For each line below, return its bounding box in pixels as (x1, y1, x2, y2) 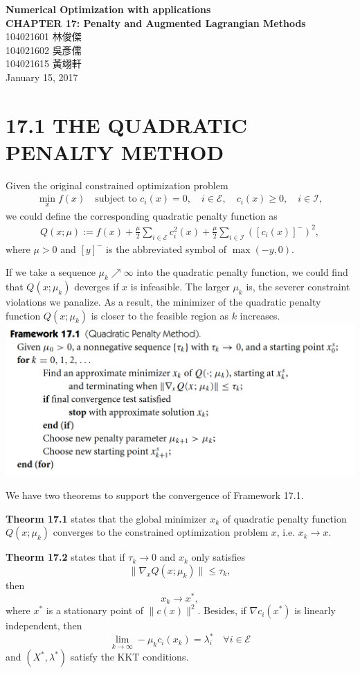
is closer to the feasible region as (91, 308, 228, 322)
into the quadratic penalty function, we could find (136, 265, 348, 279)
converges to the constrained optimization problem (53, 525, 269, 539)
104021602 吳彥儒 (6, 42, 82, 57)
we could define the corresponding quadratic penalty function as (6, 208, 278, 222)
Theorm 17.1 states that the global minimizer (6, 511, 207, 525)
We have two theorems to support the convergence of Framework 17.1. (6, 488, 304, 502)
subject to (95, 194, 137, 204)
